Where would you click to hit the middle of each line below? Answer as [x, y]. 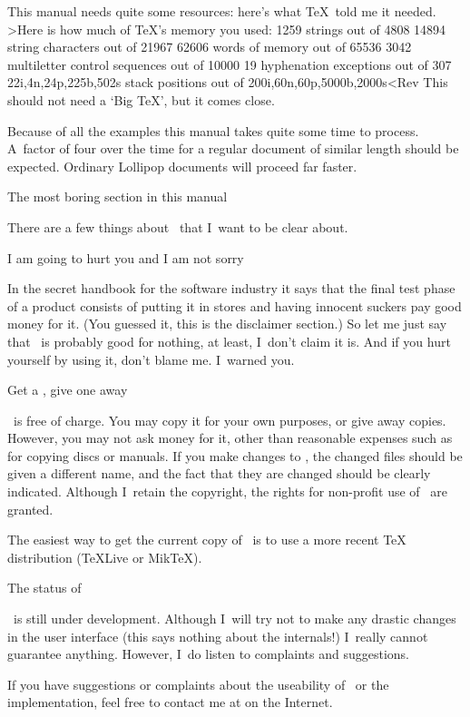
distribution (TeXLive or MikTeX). [105, 557]
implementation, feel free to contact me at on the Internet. [170, 702]
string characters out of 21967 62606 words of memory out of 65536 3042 [210, 47]
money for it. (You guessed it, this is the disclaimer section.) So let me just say [227, 324]
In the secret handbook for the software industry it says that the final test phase [231, 288]
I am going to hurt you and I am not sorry [126, 257]
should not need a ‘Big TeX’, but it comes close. [141, 99]
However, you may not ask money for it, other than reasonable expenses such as [230, 438]
